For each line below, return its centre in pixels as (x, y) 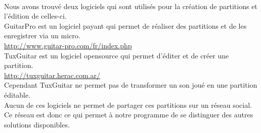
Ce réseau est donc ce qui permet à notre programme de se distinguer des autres (129, 115)
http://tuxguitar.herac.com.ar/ (52, 75)
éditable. (17, 94)
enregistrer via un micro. (42, 36)
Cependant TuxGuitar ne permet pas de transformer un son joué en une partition (131, 85)
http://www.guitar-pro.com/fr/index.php (68, 45)
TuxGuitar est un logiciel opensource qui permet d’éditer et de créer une (117, 55)
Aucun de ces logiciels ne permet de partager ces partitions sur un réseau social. (128, 105)
